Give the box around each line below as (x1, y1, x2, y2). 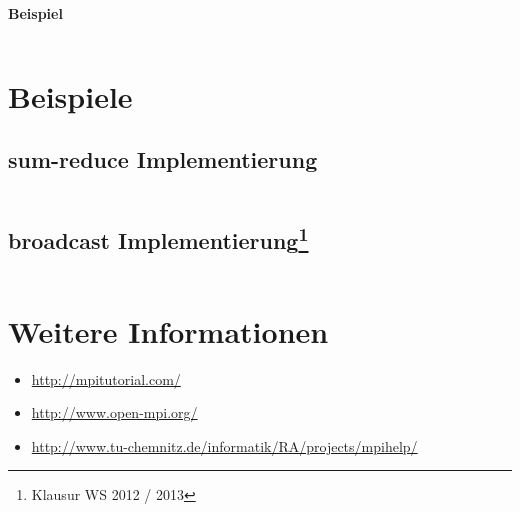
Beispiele (8, 75, 133, 116)
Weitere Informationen (8, 310, 329, 351)
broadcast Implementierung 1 (8, 220, 309, 255)
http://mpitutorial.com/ (31, 368, 181, 389)
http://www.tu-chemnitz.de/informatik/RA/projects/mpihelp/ (31, 435, 418, 456)
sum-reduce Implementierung (8, 144, 318, 175)
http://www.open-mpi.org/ (31, 402, 198, 423)
